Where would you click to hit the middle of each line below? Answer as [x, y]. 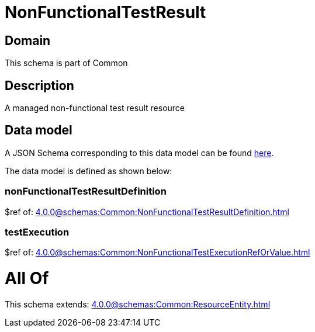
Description [39, 85]
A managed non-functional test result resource [95, 108]
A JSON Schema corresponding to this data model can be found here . [139, 153]
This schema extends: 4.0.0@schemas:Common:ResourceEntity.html [138, 304]
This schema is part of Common [66, 63]
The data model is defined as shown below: [89, 171]
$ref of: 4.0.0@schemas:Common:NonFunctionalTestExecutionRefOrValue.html [157, 253]
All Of [27, 279]
